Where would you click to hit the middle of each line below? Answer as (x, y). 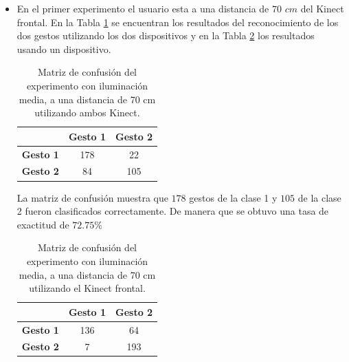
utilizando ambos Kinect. (87, 113)
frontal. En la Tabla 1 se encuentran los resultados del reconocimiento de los (178, 22)
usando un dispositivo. (64, 49)
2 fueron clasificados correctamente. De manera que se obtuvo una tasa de (173, 211)
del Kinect (322, 8)
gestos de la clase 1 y (233, 197)
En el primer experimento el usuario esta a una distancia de (143, 8)
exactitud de (43, 224)
